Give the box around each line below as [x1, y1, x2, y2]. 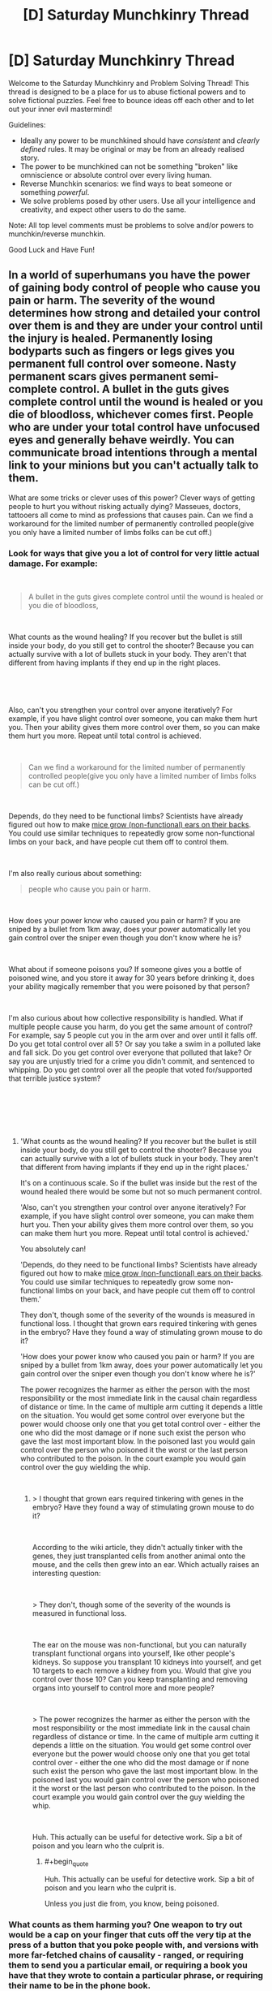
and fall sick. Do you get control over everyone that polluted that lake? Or [8, 1047, 253, 1057]
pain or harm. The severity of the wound [8, 294, 215, 308]
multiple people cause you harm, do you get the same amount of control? [8, 1021, 253, 1032]
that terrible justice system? [8, 1073, 101, 1083]
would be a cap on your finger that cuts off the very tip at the [8, 1928, 252, 1940]
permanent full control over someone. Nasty [8, 357, 237, 371]
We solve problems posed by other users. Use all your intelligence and [19, 196, 257, 205]
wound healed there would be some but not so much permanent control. [19, 1187, 262, 1197]
